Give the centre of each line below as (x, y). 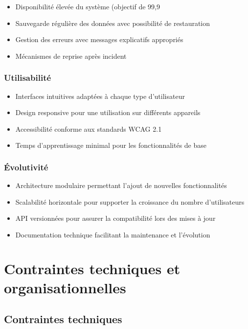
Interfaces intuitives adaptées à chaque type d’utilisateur (100, 96)
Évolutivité (26, 167)
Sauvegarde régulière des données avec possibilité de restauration (113, 23)
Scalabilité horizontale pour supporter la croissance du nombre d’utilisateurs (130, 201)
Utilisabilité (28, 78)
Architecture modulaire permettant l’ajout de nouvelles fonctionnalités (121, 185)
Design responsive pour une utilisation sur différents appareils (108, 112)
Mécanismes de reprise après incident (71, 56)
